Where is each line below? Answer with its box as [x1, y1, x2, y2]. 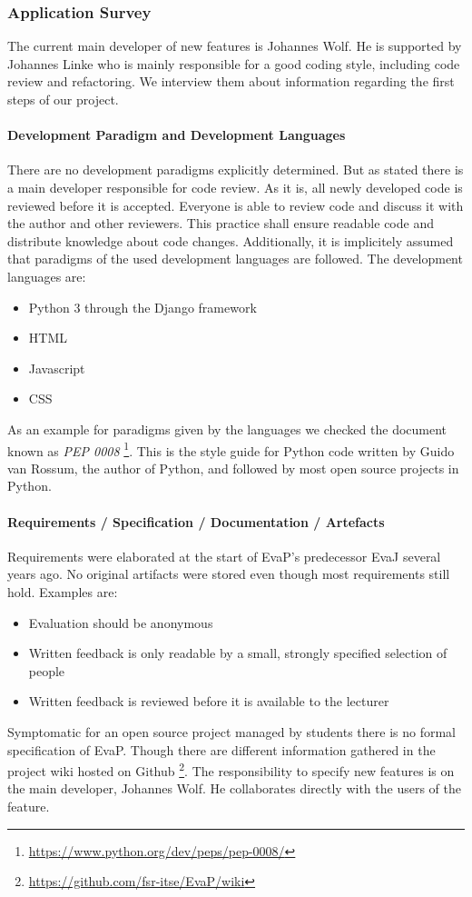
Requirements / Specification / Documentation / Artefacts [7, 512, 385, 531]
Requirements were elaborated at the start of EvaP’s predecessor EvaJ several [7, 546, 441, 565]
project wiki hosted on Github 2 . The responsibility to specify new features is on [7, 759, 455, 780]
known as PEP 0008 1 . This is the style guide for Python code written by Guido [7, 438, 455, 460]
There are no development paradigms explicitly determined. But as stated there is [7, 160, 464, 179]
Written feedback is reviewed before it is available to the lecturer [28, 692, 389, 711]
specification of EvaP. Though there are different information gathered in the [7, 740, 436, 759]
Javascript [28, 358, 85, 377]
